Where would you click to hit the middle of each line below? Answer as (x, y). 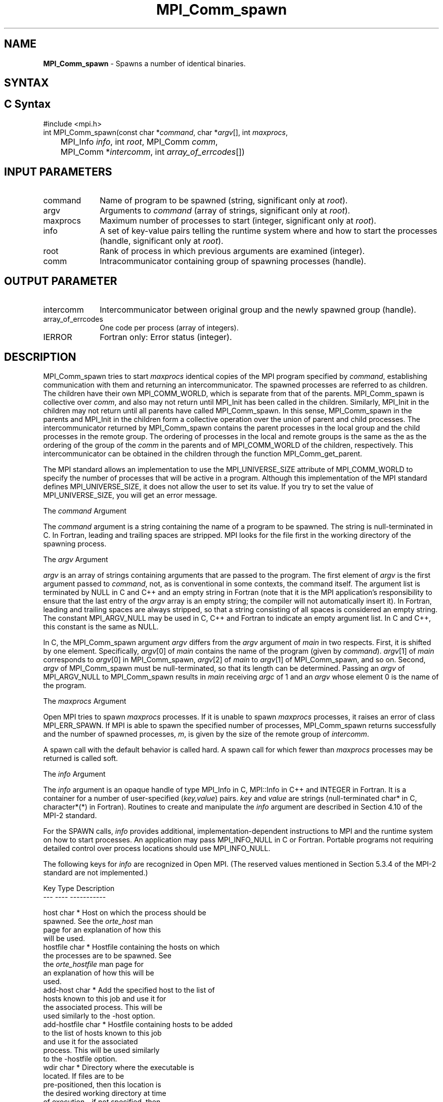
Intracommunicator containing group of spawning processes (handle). (233, 261)
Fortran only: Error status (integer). (166, 337)
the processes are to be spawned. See (107, 956)
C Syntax (28, 104)
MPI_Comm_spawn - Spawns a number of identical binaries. (144, 63)
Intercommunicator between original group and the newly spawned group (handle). (258, 309)
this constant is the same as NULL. (101, 627)
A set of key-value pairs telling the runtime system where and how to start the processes (269, 230)
